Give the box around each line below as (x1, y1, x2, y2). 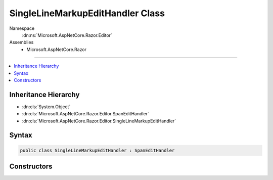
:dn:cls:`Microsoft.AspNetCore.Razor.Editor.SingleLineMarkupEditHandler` (22, 118, 176, 124)
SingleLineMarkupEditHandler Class (9, 8, 165, 19)
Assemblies (9, 39, 34, 46)
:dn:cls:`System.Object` (22, 104, 71, 110)
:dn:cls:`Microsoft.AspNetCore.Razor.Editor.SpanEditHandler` (22, 111, 149, 117)
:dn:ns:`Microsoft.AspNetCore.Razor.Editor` (22, 32, 112, 38)
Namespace (9, 25, 35, 31)
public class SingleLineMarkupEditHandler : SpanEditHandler (20, 147, 175, 153)
